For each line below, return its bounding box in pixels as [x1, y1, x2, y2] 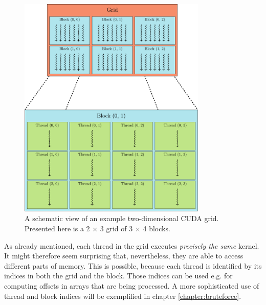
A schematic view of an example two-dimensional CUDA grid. [25, 213, 219, 224]
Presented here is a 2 [25, 223, 90, 233]
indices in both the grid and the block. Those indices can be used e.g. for [4, 270, 233, 281]
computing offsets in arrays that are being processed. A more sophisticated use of [4, 280, 259, 291]
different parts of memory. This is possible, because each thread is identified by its [4, 260, 262, 271]
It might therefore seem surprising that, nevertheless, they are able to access [4, 250, 243, 261]
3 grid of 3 [100, 223, 133, 233]
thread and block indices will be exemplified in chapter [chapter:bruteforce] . [4, 290, 241, 301]
